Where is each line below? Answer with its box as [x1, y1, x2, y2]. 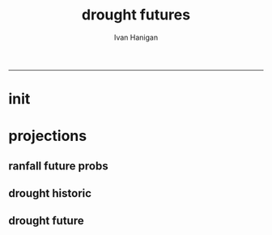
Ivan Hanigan [113, 32, 159, 42]
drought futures [81, 6, 191, 24]
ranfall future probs [8, 159, 108, 173]
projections [8, 127, 87, 145]
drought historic [8, 186, 91, 200]
